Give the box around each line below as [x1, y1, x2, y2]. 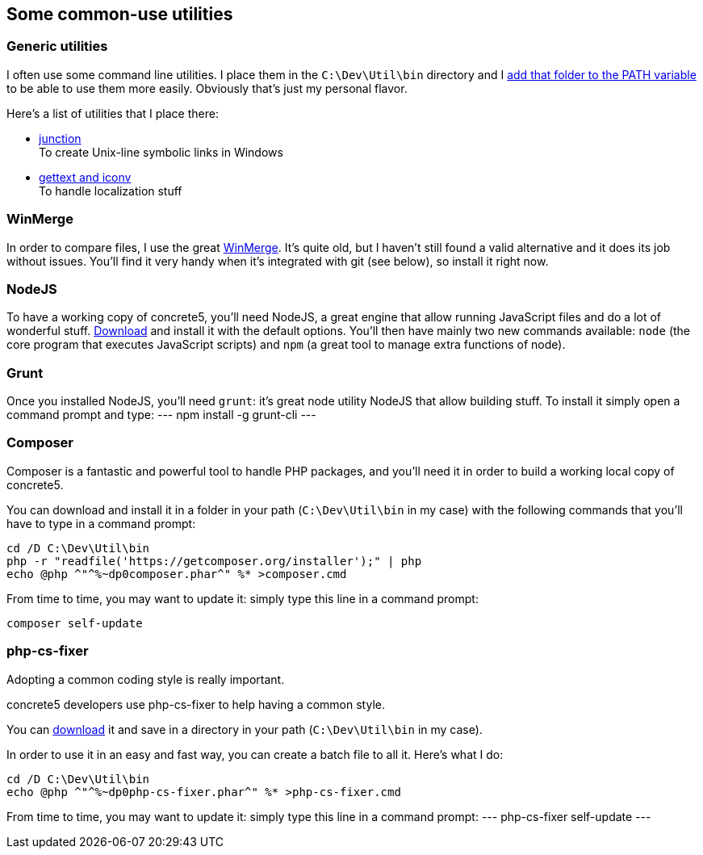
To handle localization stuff [39, 183, 182, 198]
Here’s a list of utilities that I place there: [6, 106, 219, 120]
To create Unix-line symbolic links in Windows [39, 145, 283, 159]
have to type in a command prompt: [6, 516, 196, 530]
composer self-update [6, 616, 143, 630]
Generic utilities [6, 38, 108, 55]
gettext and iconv [39, 170, 132, 184]
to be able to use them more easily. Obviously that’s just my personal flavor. [6, 81, 408, 95]
